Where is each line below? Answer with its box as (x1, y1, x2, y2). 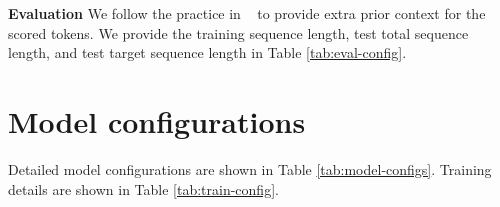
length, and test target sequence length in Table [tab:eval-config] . (8, 42, 407, 63)
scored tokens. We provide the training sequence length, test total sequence (8, 22, 469, 43)
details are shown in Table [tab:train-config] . (8, 178, 279, 199)
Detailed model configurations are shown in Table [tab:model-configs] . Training (8, 158, 492, 179)
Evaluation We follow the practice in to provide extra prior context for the (8, 3, 486, 23)
